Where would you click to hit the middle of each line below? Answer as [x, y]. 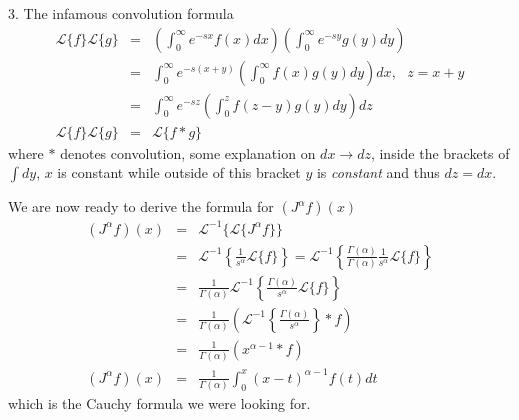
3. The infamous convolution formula [121, 13]
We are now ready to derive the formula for [141, 206]
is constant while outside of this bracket [179, 172]
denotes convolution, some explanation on [188, 152]
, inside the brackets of [440, 152]
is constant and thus [378, 172]
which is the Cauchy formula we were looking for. [159, 403]
